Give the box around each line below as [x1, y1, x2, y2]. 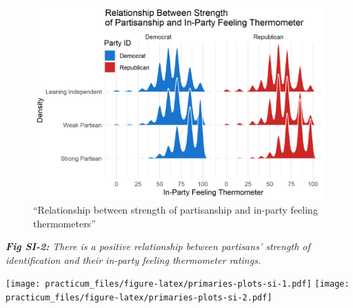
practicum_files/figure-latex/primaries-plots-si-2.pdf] [6, 293, 272, 303]
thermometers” [33, 216, 96, 230]
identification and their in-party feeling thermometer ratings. [6, 252, 261, 267]
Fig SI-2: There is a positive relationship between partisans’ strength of [6, 239, 310, 254]
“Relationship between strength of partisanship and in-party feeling [33, 202, 318, 216]
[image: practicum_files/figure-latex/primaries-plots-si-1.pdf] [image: [6, 279, 350, 289]
